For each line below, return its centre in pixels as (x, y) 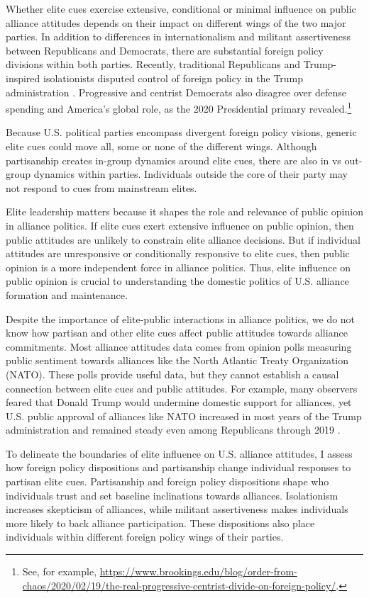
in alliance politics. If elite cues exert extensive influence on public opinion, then (180, 225)
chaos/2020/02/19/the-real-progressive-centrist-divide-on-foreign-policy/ (179, 585)
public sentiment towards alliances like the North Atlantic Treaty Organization (177, 360)
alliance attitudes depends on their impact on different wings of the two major (176, 22)
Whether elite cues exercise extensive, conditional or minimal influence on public (181, 9)
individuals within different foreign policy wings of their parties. (145, 537)
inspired (23, 78)
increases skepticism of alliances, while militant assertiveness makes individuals (177, 509)
